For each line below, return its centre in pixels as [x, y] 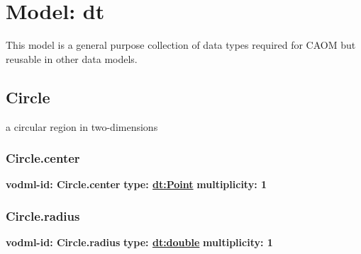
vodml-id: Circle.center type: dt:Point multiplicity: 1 [137, 184]
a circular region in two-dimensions [82, 126]
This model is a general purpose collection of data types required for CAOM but [181, 45]
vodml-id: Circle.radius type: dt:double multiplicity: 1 [139, 242]
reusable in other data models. [72, 58]
